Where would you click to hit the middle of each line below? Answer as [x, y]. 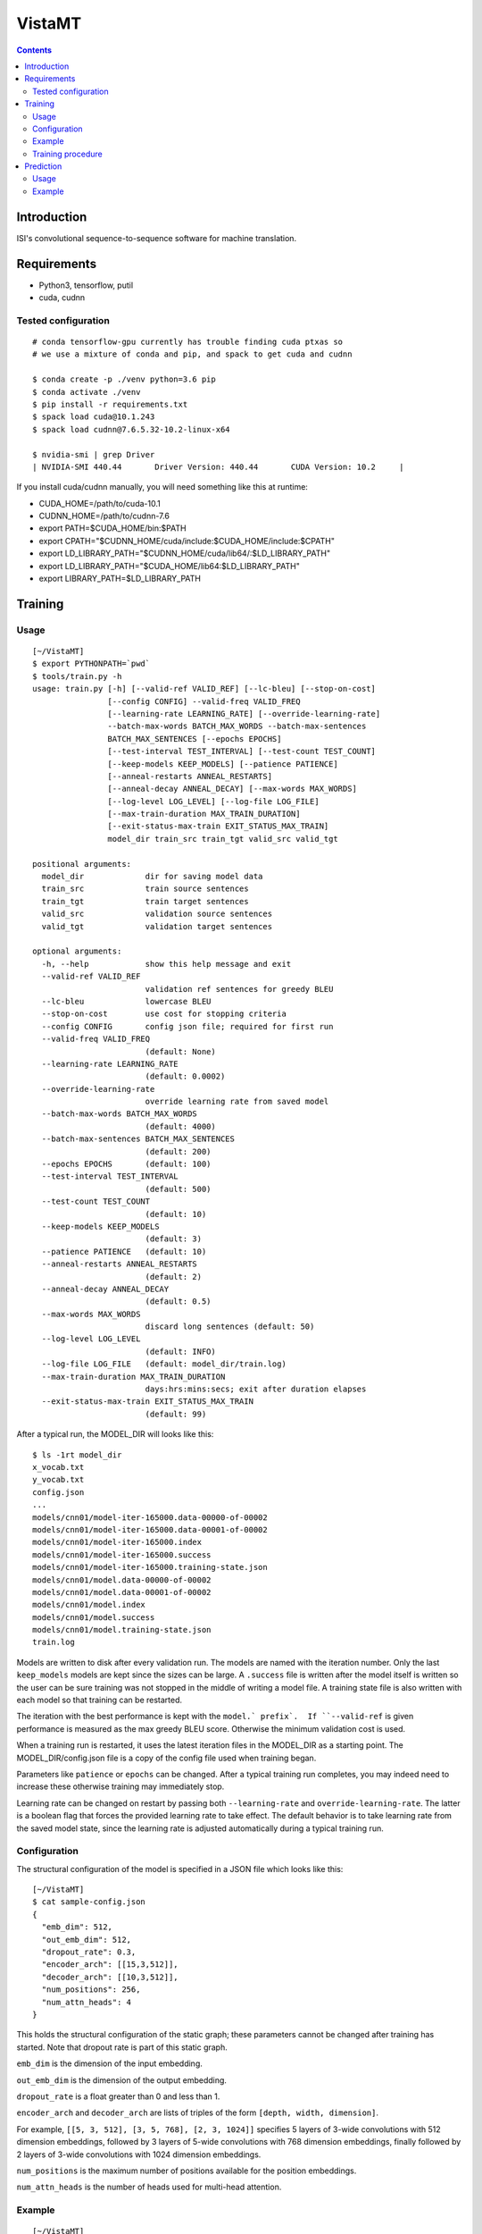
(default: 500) [178, 1189]
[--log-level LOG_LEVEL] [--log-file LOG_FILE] [214, 801]
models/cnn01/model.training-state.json [122, 1630]
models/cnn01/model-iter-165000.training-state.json [150, 1567]
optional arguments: [77, 951]
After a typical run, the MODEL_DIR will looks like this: [115, 1434]
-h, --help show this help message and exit [166, 964]
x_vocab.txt [58, 1467]
